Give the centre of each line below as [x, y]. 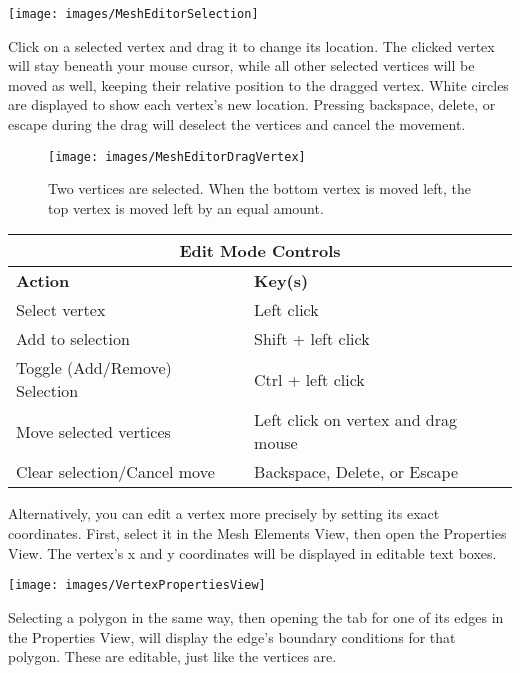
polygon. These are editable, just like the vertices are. [172, 656]
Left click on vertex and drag [356, 420]
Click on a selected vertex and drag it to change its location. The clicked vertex [251, 45]
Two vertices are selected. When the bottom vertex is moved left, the [259, 188]
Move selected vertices [93, 431]
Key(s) [281, 281]
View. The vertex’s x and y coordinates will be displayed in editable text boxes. [252, 552]
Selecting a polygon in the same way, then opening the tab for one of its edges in [256, 616]
